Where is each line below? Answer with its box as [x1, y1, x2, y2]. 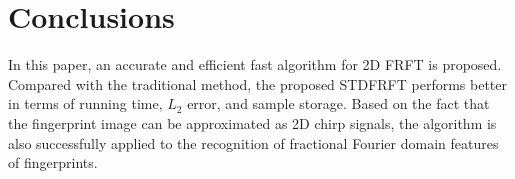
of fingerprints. [8, 152, 98, 173]
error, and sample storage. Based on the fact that [187, 93, 490, 114]
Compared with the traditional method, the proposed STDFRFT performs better [8, 73, 507, 94]
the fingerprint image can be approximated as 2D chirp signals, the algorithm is [8, 112, 497, 133]
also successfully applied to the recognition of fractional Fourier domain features [8, 132, 499, 153]
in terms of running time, [8, 93, 163, 114]
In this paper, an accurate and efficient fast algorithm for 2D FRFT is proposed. [8, 54, 502, 75]
